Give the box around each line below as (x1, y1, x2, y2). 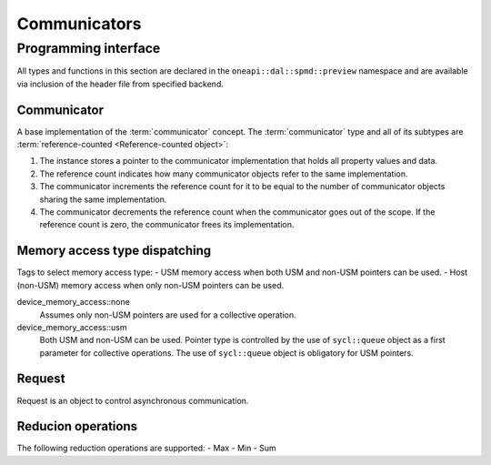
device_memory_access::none (16, 297, 131, 308)
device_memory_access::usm (16, 321, 127, 332)
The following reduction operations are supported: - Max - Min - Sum (16, 442, 276, 454)
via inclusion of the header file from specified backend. (16, 78, 225, 89)
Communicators (16, 14, 142, 34)
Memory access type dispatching (16, 243, 212, 258)
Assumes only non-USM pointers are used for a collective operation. (39, 309, 297, 320)
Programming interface (16, 40, 161, 56)
